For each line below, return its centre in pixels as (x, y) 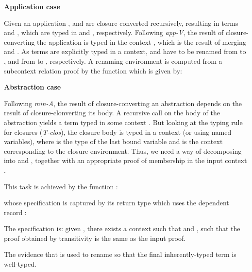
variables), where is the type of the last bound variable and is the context (113, 141)
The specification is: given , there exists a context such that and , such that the (122, 228)
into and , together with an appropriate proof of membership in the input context (126, 160)
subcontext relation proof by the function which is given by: (93, 70)
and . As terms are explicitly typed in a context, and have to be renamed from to (125, 51)
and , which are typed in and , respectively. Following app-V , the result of (114, 32)
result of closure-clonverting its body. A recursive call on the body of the (112, 113)
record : (15, 212)
